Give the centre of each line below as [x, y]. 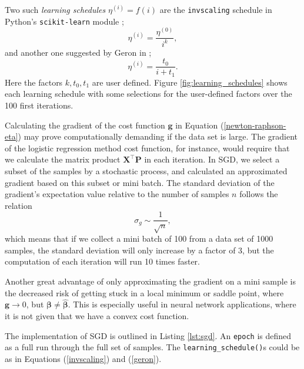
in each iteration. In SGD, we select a [212, 159]
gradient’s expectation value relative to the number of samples [117, 194]
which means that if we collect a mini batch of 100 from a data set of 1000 [139, 238]
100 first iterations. [39, 105]
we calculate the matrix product [63, 159]
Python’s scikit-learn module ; [64, 21]
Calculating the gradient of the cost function [85, 125]
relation [19, 205]
